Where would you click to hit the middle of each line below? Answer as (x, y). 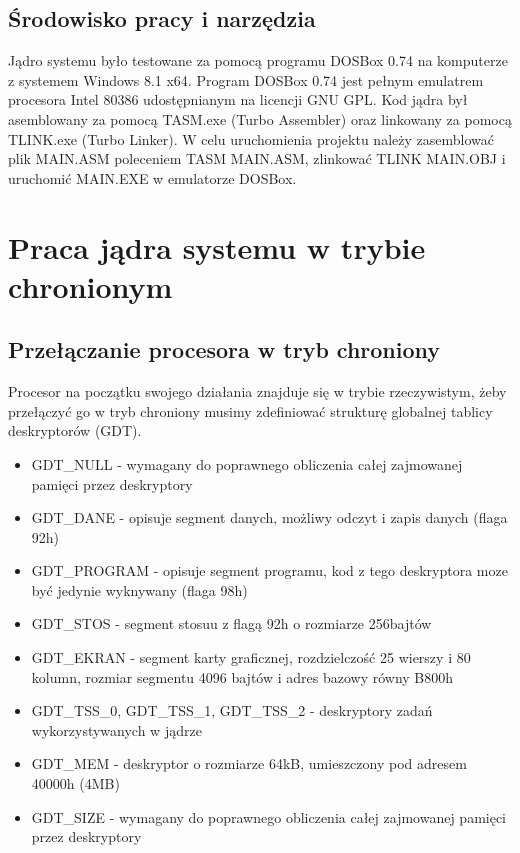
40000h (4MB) (75, 783)
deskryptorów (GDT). (75, 430)
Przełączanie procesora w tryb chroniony (224, 349)
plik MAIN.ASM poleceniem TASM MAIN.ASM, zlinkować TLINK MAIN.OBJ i (257, 158)
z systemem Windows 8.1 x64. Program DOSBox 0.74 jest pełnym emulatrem (246, 79)
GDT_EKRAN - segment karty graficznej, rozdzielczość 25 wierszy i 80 (251, 657)
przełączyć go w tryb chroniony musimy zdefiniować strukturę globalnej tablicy (250, 410)
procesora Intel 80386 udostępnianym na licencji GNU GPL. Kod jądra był (238, 99)
